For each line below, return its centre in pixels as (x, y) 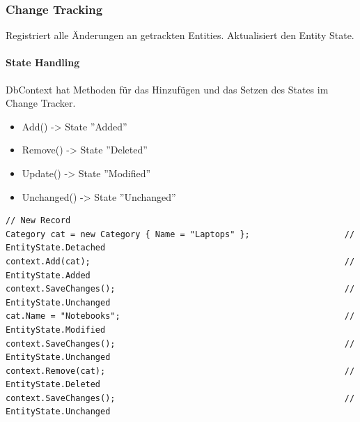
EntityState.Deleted (53, 385)
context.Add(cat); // (180, 261)
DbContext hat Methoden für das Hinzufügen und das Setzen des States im (167, 89)
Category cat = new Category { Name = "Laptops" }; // (180, 234)
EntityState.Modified (56, 330)
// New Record (38, 221)
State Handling (43, 62)
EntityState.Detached (56, 248)
